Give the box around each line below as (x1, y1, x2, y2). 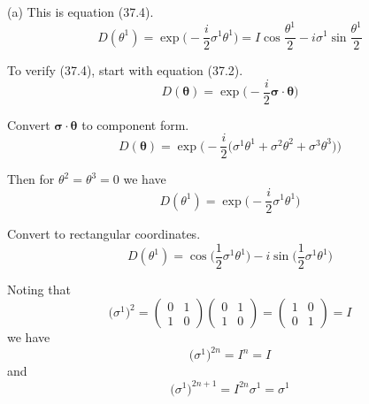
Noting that (7, 279, 71, 298)
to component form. (81, 115, 189, 133)
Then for (7, 170, 55, 188)
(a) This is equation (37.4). (7, 3, 154, 20)
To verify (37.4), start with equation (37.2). (7, 61, 243, 80)
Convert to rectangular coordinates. (7, 225, 201, 243)
